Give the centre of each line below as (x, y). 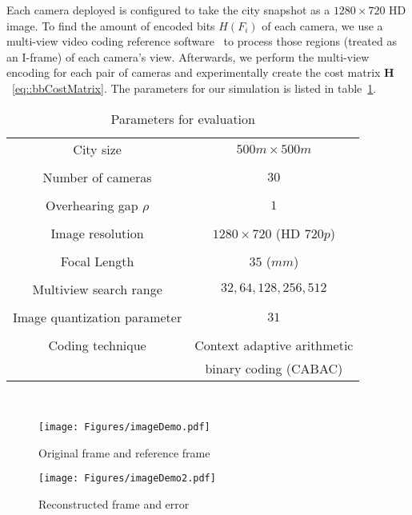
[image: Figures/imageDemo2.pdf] (127, 479)
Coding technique (97, 345)
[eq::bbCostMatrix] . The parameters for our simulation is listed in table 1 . (194, 88)
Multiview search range (97, 289)
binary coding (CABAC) (274, 368)
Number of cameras (97, 177)
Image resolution (97, 233)
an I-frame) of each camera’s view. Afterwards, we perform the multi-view (188, 56)
